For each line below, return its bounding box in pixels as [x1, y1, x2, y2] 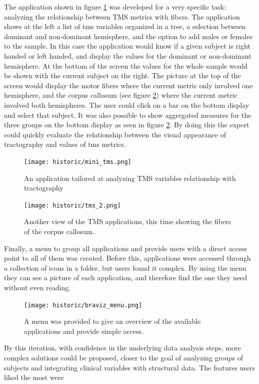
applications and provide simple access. [24, 325, 144, 336]
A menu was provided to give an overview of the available [24, 316, 201, 326]
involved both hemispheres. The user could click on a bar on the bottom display [4, 99, 249, 110]
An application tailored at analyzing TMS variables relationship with [24, 172, 236, 183]
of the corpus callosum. [24, 226, 95, 236]
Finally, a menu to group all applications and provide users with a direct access [4, 243, 247, 253]
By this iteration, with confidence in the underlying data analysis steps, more [4, 342, 241, 353]
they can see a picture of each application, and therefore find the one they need [4, 272, 247, 283]
